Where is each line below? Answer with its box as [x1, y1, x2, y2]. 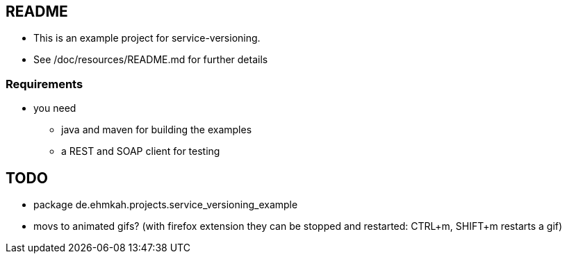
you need [33, 102, 76, 115]
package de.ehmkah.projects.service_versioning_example [33, 199, 298, 211]
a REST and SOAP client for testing [61, 145, 220, 158]
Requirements [6, 76, 83, 91]
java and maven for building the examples [61, 124, 252, 136]
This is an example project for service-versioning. [33, 32, 261, 44]
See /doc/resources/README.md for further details [33, 53, 268, 66]
